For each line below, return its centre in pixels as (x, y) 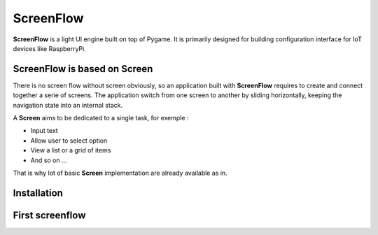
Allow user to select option (69, 141)
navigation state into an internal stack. (68, 105)
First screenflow (49, 215)
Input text (44, 131)
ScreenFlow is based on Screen (83, 69)
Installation (38, 193)
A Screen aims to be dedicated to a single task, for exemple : (101, 118)
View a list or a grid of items (71, 150)
